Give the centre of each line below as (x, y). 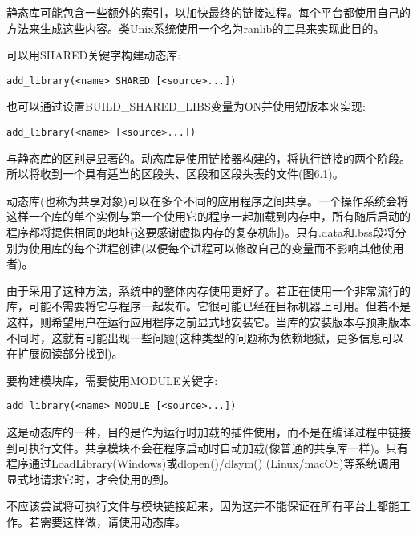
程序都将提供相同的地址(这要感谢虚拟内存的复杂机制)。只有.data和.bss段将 (201, 232)
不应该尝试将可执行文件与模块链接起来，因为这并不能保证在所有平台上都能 (203, 506)
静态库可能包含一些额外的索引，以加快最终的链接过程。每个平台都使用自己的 (208, 12)
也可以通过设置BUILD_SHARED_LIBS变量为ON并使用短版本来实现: (186, 106)
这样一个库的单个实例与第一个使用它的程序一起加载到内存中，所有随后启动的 (208, 216)
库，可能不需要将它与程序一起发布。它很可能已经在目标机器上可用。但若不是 (208, 306)
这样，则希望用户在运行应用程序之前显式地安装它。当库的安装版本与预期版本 (208, 322)
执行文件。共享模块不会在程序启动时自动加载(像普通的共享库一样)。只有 (218, 447)
